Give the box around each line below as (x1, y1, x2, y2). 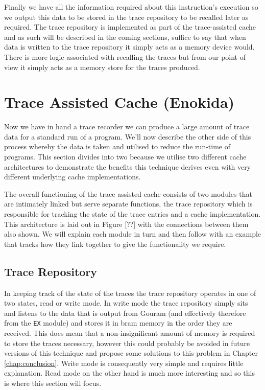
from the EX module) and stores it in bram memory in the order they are (4, 317, 232, 328)
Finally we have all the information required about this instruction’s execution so (4, 2, 258, 12)
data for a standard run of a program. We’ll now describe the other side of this (4, 131, 251, 142)
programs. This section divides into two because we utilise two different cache (4, 151, 247, 162)
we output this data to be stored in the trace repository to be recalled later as (4, 11, 249, 22)
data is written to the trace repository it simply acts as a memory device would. (4, 41, 255, 52)
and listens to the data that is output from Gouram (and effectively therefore (4, 307, 246, 318)
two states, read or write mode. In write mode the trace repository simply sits (4, 297, 248, 308)
